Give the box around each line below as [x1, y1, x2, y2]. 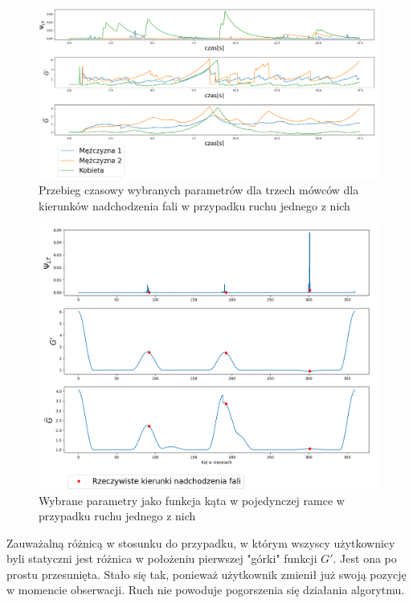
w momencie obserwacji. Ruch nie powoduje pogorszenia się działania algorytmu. [6, 581, 405, 598]
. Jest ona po [333, 550, 397, 567]
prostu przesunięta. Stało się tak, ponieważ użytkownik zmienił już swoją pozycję [6, 565, 407, 582]
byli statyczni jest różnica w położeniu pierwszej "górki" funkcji [6, 550, 317, 567]
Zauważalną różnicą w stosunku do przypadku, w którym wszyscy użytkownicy [6, 534, 395, 551]
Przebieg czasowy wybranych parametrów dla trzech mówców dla [39, 181, 359, 198]
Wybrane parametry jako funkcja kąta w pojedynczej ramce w [39, 491, 345, 508]
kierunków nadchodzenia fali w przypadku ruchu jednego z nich [39, 198, 350, 214]
